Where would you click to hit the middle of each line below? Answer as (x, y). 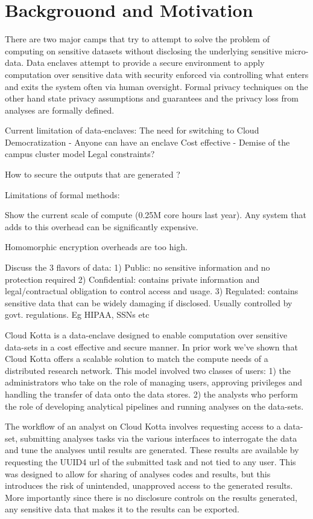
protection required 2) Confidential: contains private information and (132, 279)
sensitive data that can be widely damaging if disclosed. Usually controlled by (149, 302)
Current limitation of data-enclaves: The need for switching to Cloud (132, 130)
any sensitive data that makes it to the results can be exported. (122, 509)
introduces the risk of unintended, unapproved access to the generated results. (149, 485)
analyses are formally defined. (60, 110)
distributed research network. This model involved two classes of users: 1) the (148, 370)
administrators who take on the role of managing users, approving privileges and (153, 382)
